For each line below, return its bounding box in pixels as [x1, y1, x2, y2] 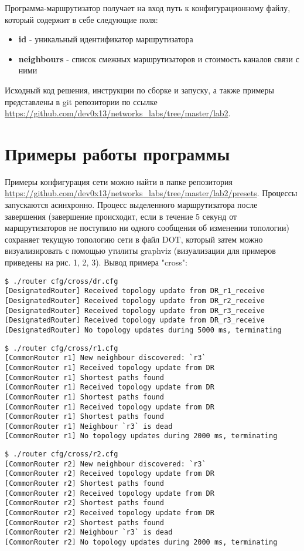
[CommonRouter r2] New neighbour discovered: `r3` [5, 459, 206, 468]
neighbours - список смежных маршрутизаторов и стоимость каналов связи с [18, 52, 299, 65]
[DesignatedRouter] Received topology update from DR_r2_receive [5, 296, 265, 305]
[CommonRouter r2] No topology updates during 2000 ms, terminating [5, 538, 278, 547]
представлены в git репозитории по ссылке [5, 95, 158, 107]
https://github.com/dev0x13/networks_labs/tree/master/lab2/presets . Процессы [5, 187, 298, 199]
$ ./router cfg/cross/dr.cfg [5, 277, 118, 285]
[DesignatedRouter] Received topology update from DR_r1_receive [5, 287, 265, 295]
